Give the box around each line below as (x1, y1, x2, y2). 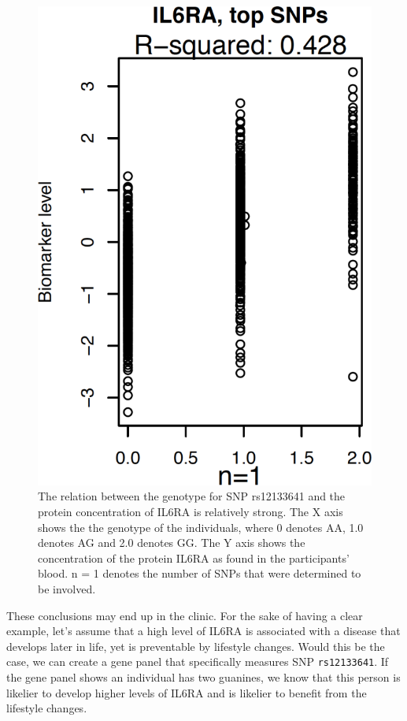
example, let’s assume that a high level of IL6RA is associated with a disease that (6, 623, 401, 639)
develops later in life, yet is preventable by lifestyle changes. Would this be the (6, 637, 385, 654)
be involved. (38, 581, 96, 597)
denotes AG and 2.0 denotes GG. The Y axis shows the (38, 534, 305, 551)
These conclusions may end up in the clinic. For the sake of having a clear (6, 607, 363, 623)
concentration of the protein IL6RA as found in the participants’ (38, 549, 350, 566)
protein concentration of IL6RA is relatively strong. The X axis (38, 504, 343, 520)
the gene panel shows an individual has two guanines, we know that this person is (6, 669, 401, 686)
